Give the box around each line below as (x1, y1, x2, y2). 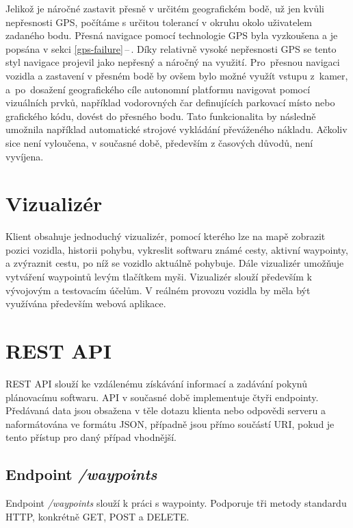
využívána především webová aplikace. (5, 296, 166, 311)
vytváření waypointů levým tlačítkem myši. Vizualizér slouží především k (5, 269, 312, 284)
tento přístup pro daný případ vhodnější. (5, 430, 177, 444)
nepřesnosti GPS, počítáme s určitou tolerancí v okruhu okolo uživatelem (5, 14, 312, 29)
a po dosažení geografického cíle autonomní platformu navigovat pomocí (5, 82, 311, 96)
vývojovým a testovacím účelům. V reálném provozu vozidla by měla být (5, 283, 311, 297)
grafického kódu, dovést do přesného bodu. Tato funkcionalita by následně (5, 108, 316, 123)
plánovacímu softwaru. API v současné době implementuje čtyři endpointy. (5, 389, 319, 404)
